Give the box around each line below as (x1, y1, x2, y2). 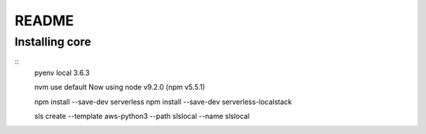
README (14, 12, 74, 29)
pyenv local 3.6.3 (34, 68, 90, 77)
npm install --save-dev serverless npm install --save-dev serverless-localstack (34, 97, 292, 106)
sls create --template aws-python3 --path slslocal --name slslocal (34, 111, 250, 121)
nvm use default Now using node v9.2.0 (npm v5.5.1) (34, 83, 205, 92)
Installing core (14, 35, 92, 49)
